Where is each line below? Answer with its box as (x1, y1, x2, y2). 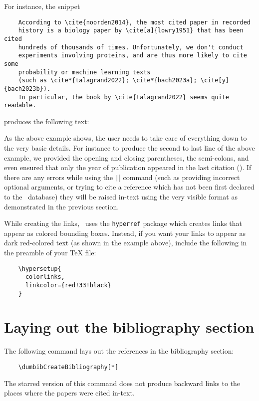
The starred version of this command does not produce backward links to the (4, 378, 241, 388)
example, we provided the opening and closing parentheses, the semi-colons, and (4, 152, 249, 163)
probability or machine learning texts (18, 68, 151, 76)
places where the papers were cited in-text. (4, 388, 135, 398)
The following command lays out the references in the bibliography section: (4, 346, 234, 356)
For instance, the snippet (4, 1, 80, 11)
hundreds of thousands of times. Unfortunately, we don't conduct (18, 43, 244, 51)
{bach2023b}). (4, 85, 51, 92)
